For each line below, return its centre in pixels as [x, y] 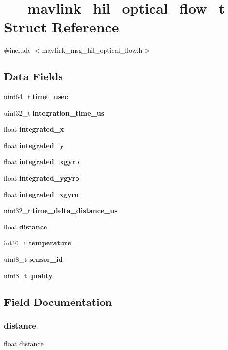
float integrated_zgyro [41, 194]
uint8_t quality [28, 275]
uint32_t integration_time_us [54, 113]
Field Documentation [58, 301]
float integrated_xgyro [42, 161]
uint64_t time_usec [36, 97]
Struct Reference [61, 27]
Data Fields [34, 76]
